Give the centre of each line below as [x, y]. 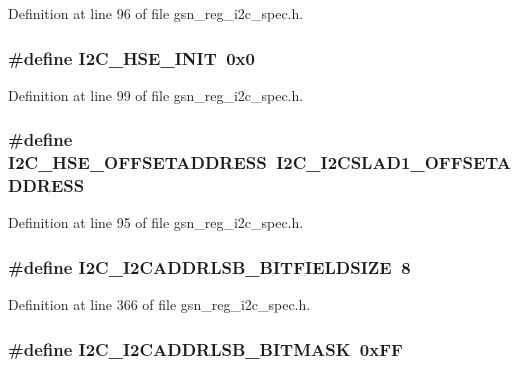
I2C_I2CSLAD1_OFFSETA [394, 162]
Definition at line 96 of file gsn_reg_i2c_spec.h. [156, 13]
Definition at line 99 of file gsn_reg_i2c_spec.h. [156, 94]
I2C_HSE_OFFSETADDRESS [137, 162]
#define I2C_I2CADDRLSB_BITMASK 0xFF [205, 348]
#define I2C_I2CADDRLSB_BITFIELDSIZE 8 [209, 266]
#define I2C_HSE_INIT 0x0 [131, 57]
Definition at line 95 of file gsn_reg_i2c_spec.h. [156, 222]
